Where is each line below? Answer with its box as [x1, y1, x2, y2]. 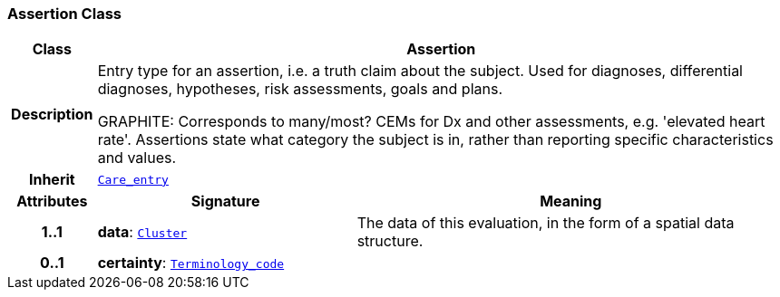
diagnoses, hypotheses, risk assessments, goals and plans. [97, 80, 503, 99]
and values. [97, 148, 177, 168]
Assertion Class [7, 5, 122, 23]
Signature [190, 192, 260, 211]
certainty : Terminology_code [97, 254, 285, 273]
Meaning [540, 192, 602, 211]
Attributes [16, 192, 88, 211]
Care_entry [97, 172, 169, 187]
